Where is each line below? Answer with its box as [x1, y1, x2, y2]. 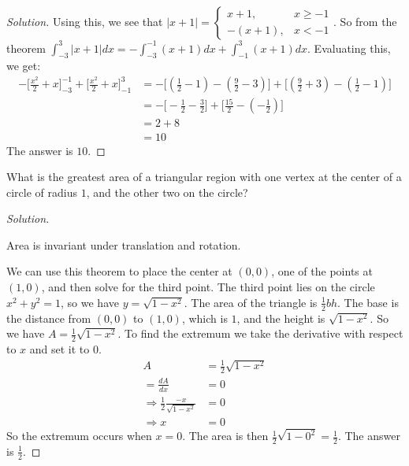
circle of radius [6, 183, 77, 200]
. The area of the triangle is [184, 294, 318, 310]
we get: [6, 57, 41, 74]
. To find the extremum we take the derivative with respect [117, 325, 403, 342]
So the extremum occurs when [6, 427, 152, 444]
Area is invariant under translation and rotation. [6, 236, 241, 253]
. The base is [337, 294, 399, 310]
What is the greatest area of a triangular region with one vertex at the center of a [6, 168, 402, 185]
